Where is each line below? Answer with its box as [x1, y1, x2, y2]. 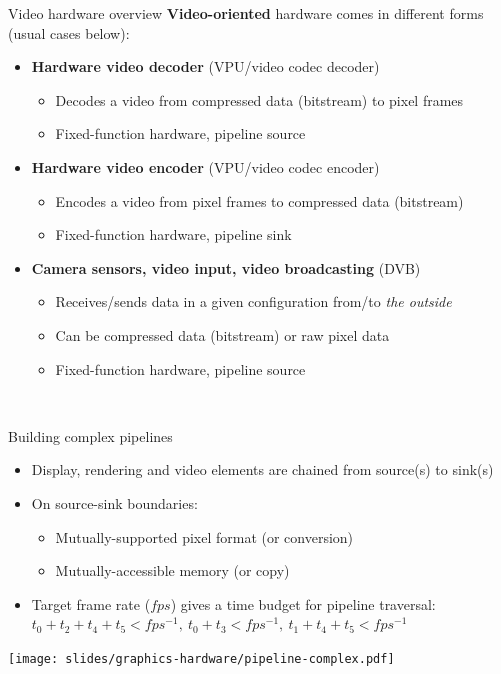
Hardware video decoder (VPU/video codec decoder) [31, 56, 380, 77]
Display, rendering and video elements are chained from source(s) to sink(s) [31, 459, 494, 480]
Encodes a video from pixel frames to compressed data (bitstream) [55, 190, 464, 211]
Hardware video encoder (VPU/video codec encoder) [31, 156, 380, 177]
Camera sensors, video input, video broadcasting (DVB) [31, 257, 421, 278]
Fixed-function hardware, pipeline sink [55, 224, 292, 245]
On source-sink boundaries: [31, 492, 198, 513]
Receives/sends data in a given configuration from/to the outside [55, 291, 452, 312]
